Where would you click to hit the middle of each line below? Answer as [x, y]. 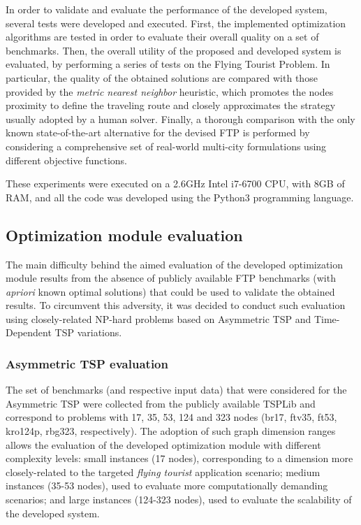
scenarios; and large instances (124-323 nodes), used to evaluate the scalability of [179, 499]
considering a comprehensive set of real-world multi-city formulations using [166, 146]
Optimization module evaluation [124, 235]
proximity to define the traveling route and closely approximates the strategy [171, 105]
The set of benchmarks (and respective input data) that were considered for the [176, 390]
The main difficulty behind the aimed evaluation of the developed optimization [175, 264]
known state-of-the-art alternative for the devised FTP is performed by [158, 132]
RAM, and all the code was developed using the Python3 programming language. [180, 197]
